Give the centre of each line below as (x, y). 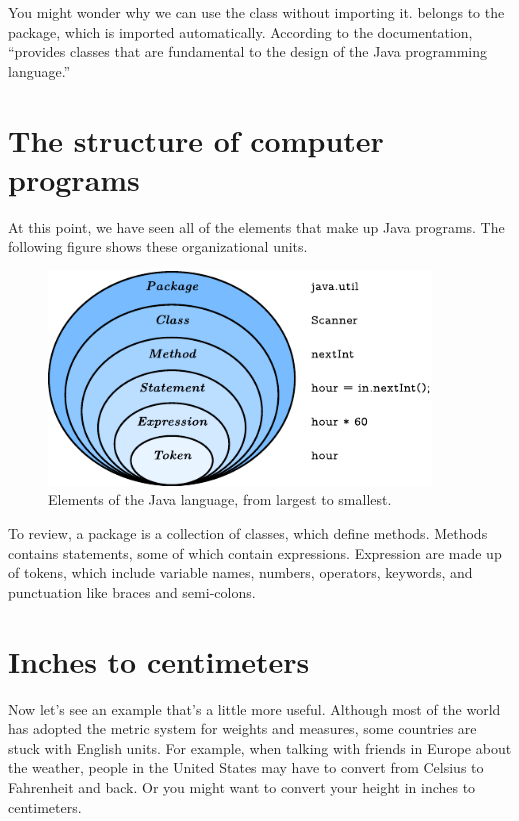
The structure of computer (196, 139)
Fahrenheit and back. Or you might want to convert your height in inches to (242, 786)
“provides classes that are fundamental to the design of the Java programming (248, 51)
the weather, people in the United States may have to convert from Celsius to (246, 767)
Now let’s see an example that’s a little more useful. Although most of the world (254, 708)
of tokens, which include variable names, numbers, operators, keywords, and (240, 572)
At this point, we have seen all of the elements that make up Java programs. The (256, 226)
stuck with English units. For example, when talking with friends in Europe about (260, 747)
